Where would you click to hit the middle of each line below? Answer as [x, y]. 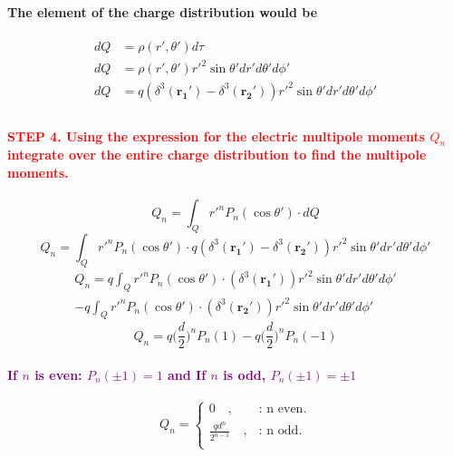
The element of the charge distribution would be [163, 11]
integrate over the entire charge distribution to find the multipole [217, 155]
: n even [281, 409]
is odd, [245, 375]
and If [187, 375]
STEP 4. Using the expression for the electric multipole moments [217, 136]
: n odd [279, 431]
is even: [58, 375]
